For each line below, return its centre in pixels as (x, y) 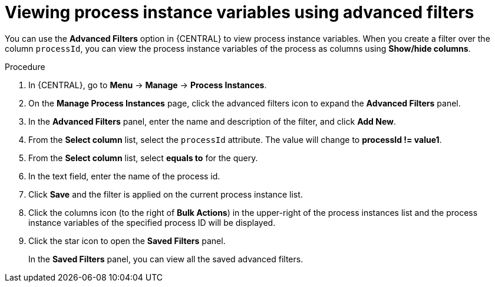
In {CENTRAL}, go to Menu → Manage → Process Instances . (148, 85)
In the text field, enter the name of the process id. (124, 176)
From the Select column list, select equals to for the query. (143, 158)
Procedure (25, 66)
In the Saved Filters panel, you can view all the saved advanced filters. (166, 259)
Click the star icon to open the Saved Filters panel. (127, 241)
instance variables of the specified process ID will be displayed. (152, 222)
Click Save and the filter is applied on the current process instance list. (166, 194)
